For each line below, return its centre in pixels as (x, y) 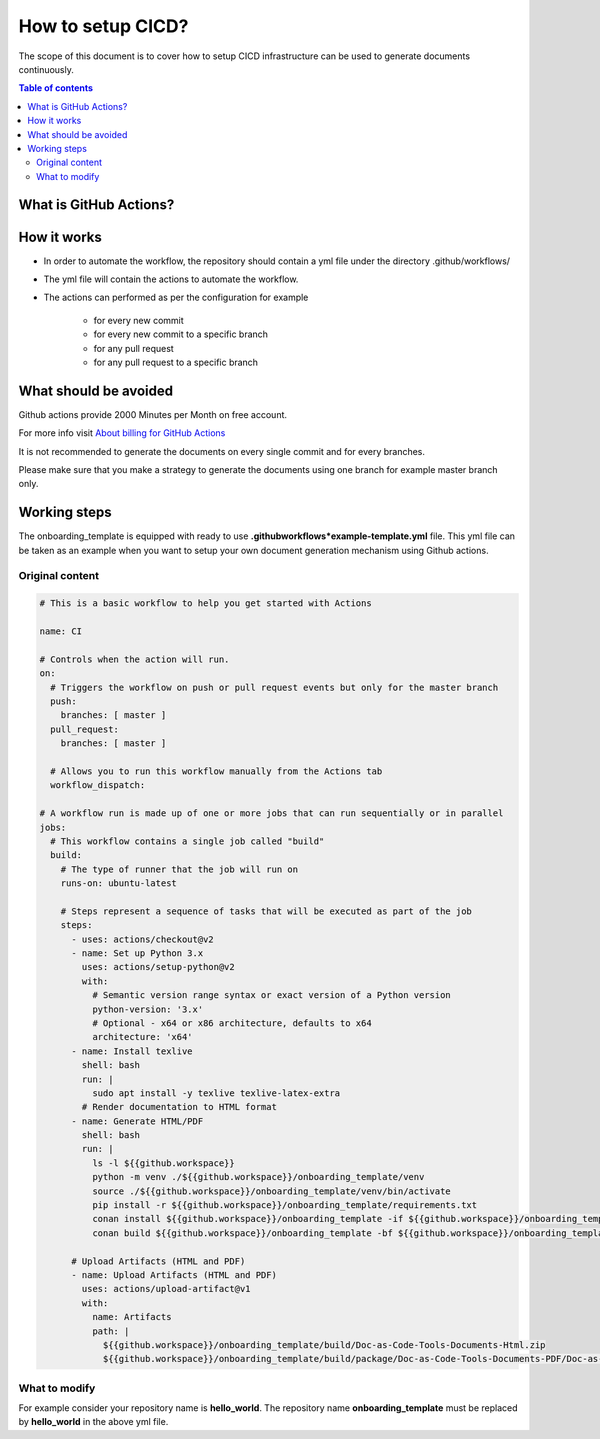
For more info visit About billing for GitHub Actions (122, 433)
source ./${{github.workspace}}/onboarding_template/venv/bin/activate (271, 1191)
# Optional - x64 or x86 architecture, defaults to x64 (231, 1023)
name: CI (61, 631)
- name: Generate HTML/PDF (137, 1121)
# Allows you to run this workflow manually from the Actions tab (216, 771)
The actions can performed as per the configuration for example (176, 297)
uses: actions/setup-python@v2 (158, 967)
